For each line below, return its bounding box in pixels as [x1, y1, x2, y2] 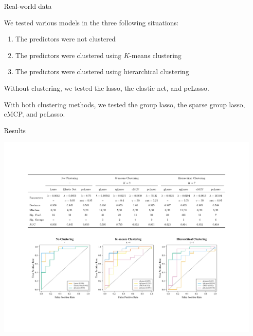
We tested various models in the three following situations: [4, 17, 179, 27]
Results [4, 125, 26, 135]
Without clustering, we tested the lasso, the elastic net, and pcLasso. [4, 82, 209, 93]
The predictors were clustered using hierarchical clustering [15, 66, 189, 77]
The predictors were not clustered [15, 34, 116, 44]
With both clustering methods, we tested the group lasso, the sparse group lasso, [4, 99, 245, 109]
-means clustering [129, 50, 181, 60]
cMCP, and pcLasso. [4, 109, 65, 119]
